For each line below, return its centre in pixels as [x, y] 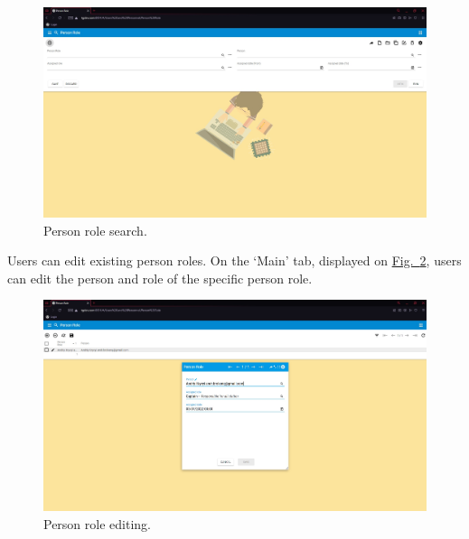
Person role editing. [97, 523]
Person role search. [95, 230]
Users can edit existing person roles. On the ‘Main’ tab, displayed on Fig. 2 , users [234, 260]
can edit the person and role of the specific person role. [160, 278]
